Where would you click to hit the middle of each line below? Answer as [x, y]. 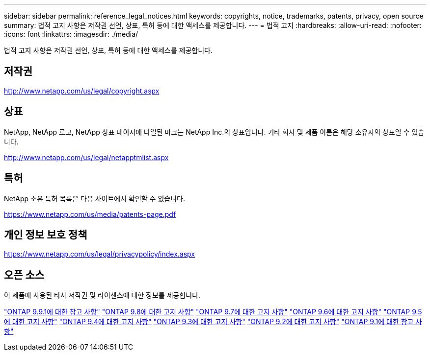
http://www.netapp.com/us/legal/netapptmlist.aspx [86, 157]
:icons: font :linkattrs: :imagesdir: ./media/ [71, 34]
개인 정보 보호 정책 [46, 235]
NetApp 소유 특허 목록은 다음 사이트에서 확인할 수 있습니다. [94, 198]
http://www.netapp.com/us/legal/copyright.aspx [82, 91]
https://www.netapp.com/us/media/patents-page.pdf [90, 214]
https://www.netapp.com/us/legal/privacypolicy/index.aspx [99, 254]
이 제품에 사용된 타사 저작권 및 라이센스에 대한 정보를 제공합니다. [102, 295]
